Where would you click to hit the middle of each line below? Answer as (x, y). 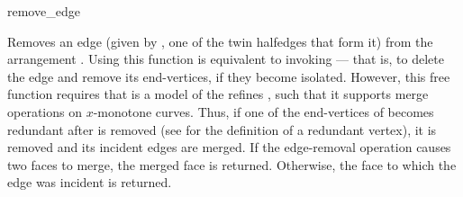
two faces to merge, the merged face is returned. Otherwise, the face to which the (232, 164)
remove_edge (44, 11)
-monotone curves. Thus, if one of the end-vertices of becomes (263, 111)
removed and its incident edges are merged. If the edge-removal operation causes (229, 147)
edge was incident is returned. (90, 182)
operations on (45, 111)
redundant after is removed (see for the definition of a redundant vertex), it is (222, 129)
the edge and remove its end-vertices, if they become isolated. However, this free (229, 76)
